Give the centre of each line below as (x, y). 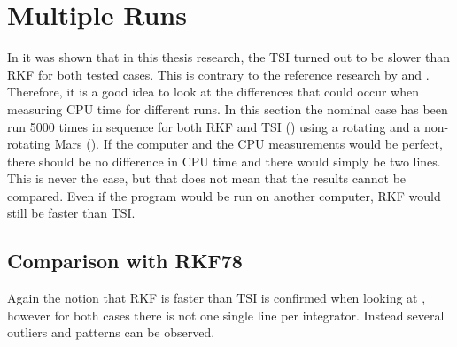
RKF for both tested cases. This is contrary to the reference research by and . (218, 74)
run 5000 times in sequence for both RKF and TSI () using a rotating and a (214, 126)
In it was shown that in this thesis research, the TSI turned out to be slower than (229, 57)
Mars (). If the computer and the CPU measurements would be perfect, (248, 144)
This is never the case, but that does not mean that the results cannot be (207, 178)
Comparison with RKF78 (125, 261)
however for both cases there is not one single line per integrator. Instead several (226, 315)
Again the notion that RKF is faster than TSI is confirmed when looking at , (217, 298)
